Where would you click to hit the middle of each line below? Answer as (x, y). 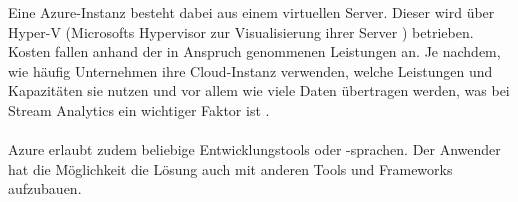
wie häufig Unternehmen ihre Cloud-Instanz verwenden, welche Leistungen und (250, 70)
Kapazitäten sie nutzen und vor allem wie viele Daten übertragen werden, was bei (259, 90)
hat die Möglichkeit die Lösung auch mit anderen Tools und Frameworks (230, 168)
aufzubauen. (45, 188)
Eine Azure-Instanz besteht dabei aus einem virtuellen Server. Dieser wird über (251, 12)
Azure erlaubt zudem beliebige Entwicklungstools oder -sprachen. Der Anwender (254, 149)
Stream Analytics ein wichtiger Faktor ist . (139, 109)
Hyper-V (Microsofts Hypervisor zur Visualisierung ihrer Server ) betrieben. (241, 31)
